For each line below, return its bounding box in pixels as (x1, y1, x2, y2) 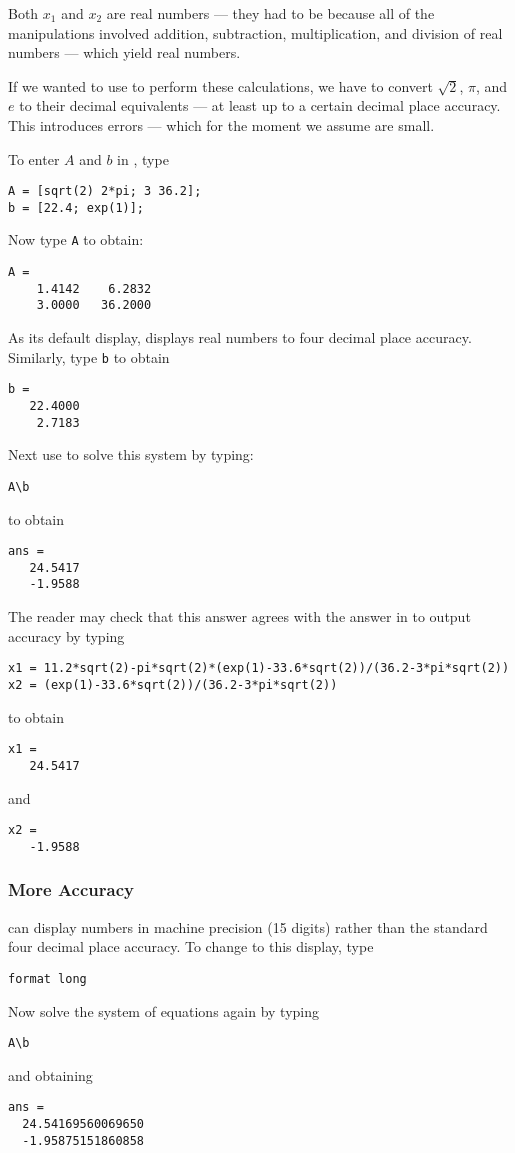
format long (8, 971, 87, 986)
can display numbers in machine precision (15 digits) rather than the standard (8, 916, 488, 937)
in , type (117, 148, 169, 169)
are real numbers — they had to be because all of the (106, 3, 435, 23)
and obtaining (8, 1064, 93, 1085)
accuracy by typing (8, 625, 125, 646)
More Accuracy (8, 877, 134, 902)
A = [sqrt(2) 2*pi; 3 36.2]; (8, 184, 202, 199)
